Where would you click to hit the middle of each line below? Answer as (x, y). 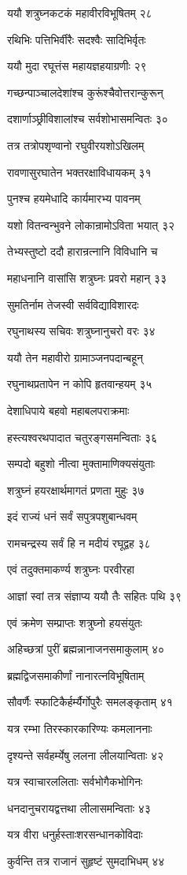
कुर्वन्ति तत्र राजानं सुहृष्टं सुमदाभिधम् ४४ (86, 861)
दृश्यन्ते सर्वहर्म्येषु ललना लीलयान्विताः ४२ (86, 755)
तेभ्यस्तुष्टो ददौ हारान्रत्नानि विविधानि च (82, 251)
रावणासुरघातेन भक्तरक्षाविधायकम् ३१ (79, 172)
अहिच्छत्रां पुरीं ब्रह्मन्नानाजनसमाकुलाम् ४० (86, 649)
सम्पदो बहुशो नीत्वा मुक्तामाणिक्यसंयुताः (81, 464)
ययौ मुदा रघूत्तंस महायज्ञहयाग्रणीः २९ (77, 66)
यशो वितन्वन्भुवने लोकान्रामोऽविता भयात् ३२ (91, 224)
